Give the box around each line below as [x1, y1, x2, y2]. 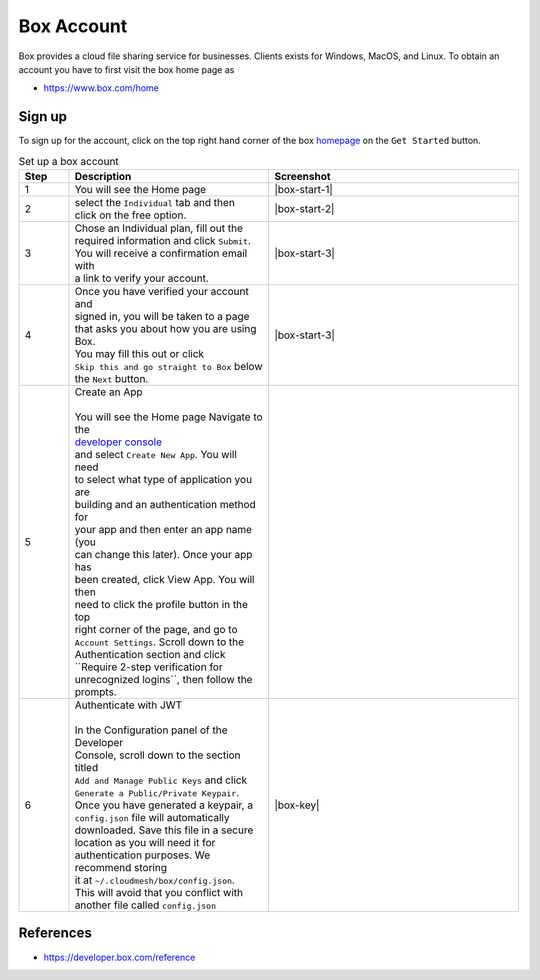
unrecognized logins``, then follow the [74, 673, 253, 686]
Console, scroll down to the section [74, 748, 241, 762]
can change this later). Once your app [74, 548, 253, 561]
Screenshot [274, 170, 331, 183]
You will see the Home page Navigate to [74, 410, 264, 424]
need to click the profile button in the [74, 598, 249, 611]
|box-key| [274, 798, 320, 812]
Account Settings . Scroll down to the [74, 635, 245, 649]
